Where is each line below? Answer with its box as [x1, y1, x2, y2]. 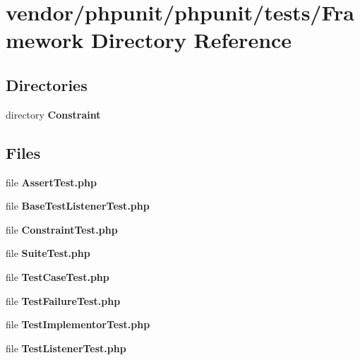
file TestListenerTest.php [6, 340, 126, 355]
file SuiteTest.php [6, 246, 90, 260]
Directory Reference [91, 25, 292, 54]
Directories [6, 73, 88, 95]
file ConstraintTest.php [6, 222, 118, 236]
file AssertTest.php [6, 174, 97, 189]
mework [6, 25, 84, 54]
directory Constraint [6, 107, 101, 121]
